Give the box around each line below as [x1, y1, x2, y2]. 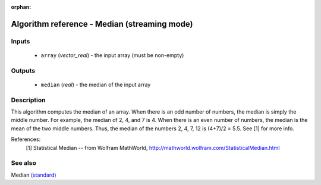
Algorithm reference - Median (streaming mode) [11, 18, 193, 29]
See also [11, 159, 37, 167]
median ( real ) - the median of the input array [40, 81, 151, 88]
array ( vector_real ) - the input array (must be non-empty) [40, 51, 184, 59]
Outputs [11, 66, 36, 74]
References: [11, 136, 41, 143]
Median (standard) [11, 171, 56, 178]
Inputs [11, 37, 30, 45]
